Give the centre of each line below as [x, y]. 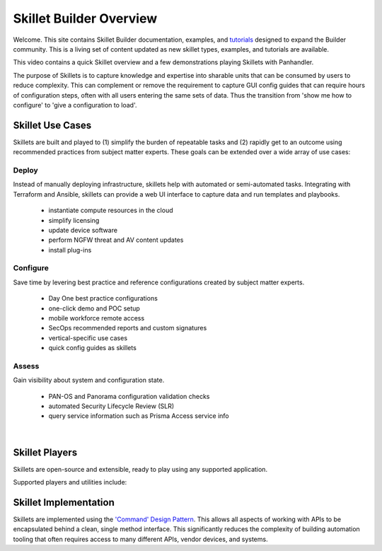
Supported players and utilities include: [70, 482]
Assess [26, 366]
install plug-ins [70, 250]
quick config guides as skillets [93, 348]
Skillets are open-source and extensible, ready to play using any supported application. [140, 469]
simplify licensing [74, 220]
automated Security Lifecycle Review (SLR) [111, 406]
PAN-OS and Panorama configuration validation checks [129, 396]
